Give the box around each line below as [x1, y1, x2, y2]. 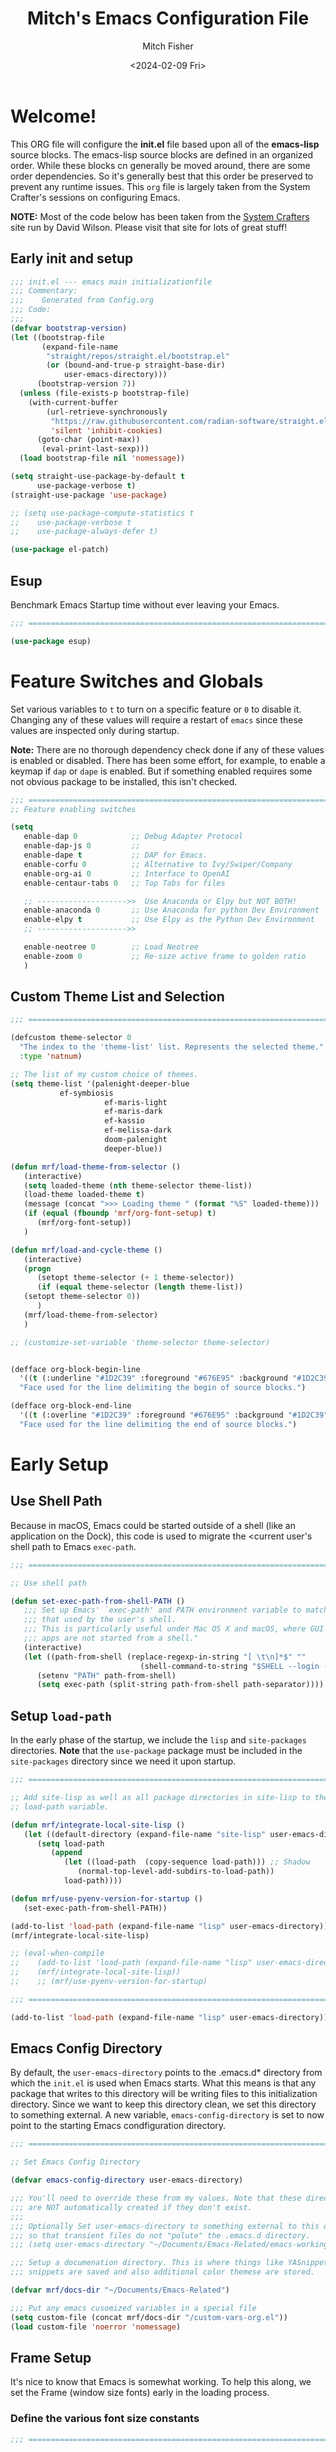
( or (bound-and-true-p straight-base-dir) [46, 360, 226, 371]
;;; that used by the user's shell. [23, 1615, 177, 1625]
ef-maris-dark [104, 1107, 163, 1117]
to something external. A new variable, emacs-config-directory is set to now [10, 2109, 325, 2121]
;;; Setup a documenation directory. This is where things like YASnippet [10, 2258, 329, 2268]
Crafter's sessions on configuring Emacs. [10, 191, 181, 203]
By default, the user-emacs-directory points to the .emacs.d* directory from [10, 2067, 323, 2079]
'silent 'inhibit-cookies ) [50, 425, 163, 436]
